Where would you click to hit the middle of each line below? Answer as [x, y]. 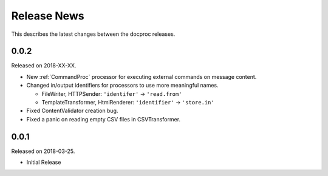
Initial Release [44, 162]
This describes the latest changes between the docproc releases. [93, 34]
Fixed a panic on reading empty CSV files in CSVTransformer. [104, 119]
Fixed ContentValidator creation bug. [72, 111]
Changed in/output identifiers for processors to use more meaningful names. [122, 86]
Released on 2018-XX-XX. [44, 66]
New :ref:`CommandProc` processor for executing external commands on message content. [142, 76]
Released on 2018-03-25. [43, 151]
